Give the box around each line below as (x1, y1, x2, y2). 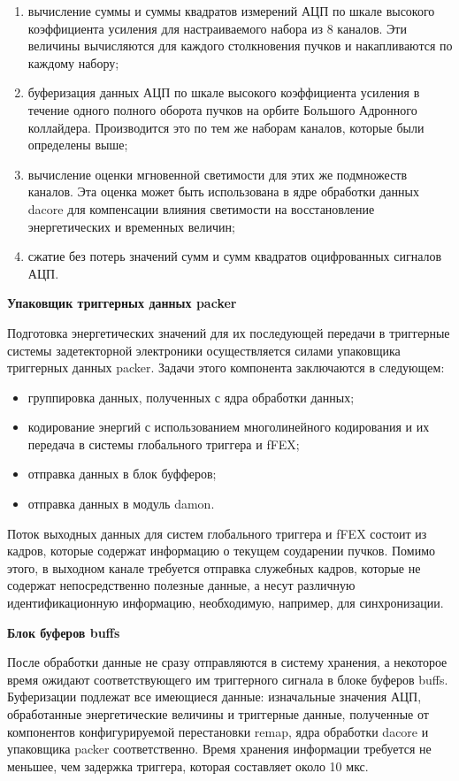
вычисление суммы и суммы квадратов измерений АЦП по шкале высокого (27, 2, 435, 19)
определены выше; (27, 135, 128, 154)
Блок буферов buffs (7, 623, 120, 641)
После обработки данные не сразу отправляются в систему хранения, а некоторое (7, 653, 448, 671)
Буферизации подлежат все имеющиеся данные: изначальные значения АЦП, (7, 687, 422, 706)
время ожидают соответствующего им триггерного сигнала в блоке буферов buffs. (7, 670, 448, 688)
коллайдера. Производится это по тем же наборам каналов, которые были (27, 118, 425, 136)
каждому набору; (27, 53, 119, 72)
